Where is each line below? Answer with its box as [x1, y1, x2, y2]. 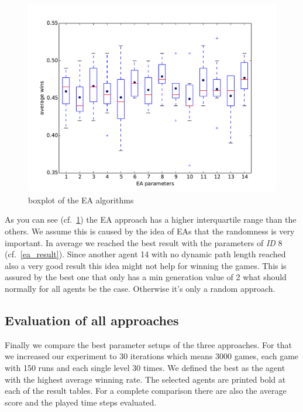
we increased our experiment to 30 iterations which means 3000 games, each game [5, 350, 299, 362]
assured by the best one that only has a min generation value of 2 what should [5, 271, 287, 283]
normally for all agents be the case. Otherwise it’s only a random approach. [5, 282, 276, 294]
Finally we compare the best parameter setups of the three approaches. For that [5, 338, 292, 350]
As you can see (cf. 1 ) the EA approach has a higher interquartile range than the [5, 213, 297, 226]
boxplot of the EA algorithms [28, 193, 134, 206]
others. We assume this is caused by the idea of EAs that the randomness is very [5, 225, 295, 237]
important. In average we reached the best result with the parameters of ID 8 [5, 236, 283, 248]
